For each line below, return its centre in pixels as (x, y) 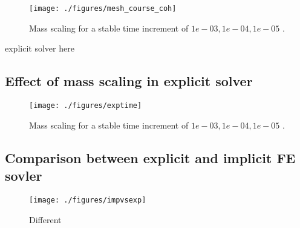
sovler (24, 176)
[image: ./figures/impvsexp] (88, 200)
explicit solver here (40, 48)
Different (45, 219)
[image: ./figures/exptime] (86, 106)
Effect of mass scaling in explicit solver (129, 81)
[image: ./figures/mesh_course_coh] (103, 8)
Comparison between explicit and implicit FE (150, 157)
